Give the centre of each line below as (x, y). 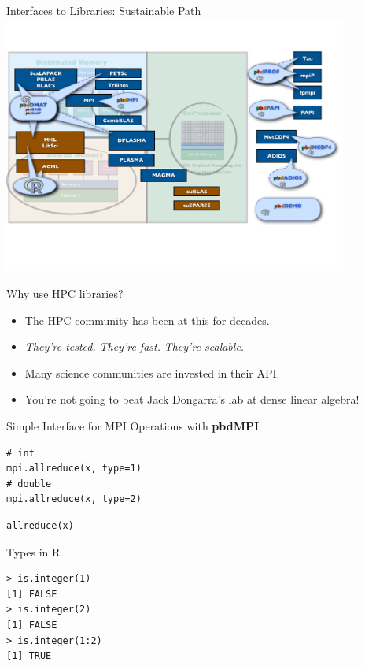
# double (29, 484)
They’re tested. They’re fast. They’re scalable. (135, 346)
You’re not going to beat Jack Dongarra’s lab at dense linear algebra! (192, 399)
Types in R (33, 551)
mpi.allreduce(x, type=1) (74, 469)
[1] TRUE (29, 656)
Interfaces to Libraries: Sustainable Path (104, 10)
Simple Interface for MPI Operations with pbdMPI (133, 426)
